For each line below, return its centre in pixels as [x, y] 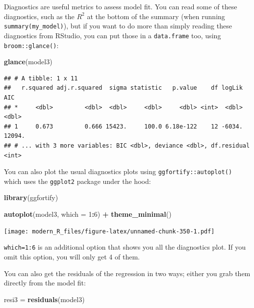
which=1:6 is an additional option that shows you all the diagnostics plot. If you [125, 247]
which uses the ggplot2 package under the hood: [77, 181]
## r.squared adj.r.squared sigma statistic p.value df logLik [123, 88]
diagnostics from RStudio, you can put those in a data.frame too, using [113, 35]
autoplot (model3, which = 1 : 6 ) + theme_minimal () [88, 214]
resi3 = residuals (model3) [44, 299]
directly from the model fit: [45, 283]
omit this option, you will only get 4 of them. [72, 256]
